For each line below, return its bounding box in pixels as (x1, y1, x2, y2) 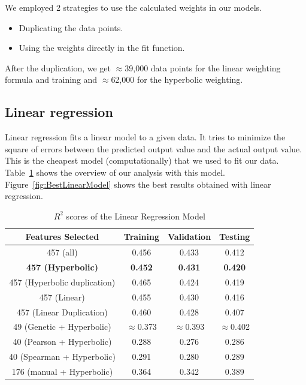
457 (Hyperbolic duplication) (9, 275, 116, 288)
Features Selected (25, 230, 99, 243)
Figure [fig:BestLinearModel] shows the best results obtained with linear (5, 178, 271, 190)
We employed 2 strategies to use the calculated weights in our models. (5, 1, 262, 13)
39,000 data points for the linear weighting (125, 61, 281, 74)
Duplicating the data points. (19, 21, 123, 34)
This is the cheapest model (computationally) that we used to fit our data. (5, 154, 279, 167)
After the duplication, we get (5, 61, 111, 74)
